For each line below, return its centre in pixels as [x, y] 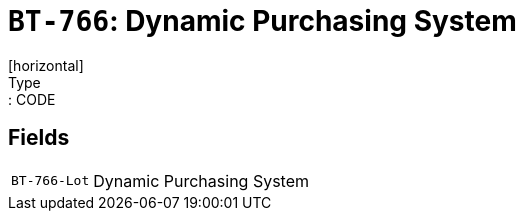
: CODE [32, 99]
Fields [39, 138]
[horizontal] [46, 65]
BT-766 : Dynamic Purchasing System [262, 21]
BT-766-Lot [50, 181]
